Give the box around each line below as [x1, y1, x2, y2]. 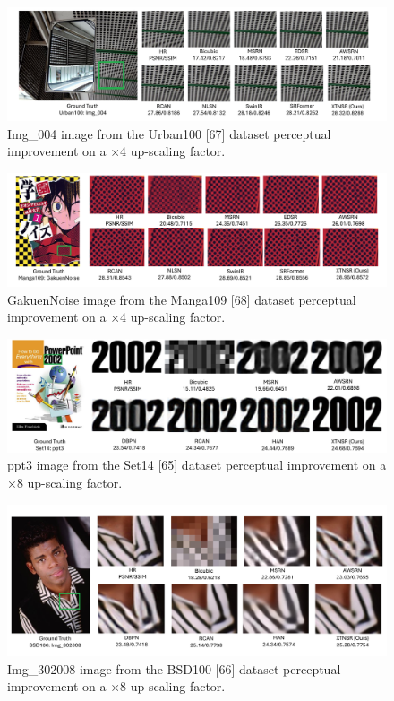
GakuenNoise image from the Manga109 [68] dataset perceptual [7, 290, 356, 308]
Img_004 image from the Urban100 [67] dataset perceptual [7, 124, 331, 143]
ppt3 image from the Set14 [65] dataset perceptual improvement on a [7, 455, 387, 474]
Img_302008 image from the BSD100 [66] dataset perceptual [7, 659, 341, 678]
